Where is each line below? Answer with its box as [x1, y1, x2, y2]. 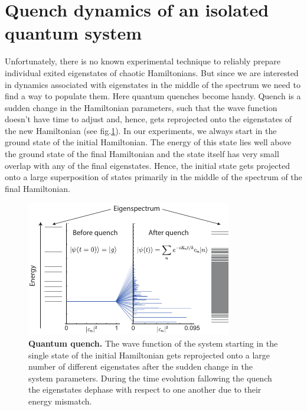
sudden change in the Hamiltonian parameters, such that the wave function [5, 101, 277, 113]
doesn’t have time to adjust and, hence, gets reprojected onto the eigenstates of [5, 113, 292, 125]
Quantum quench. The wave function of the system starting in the [28, 337, 278, 350]
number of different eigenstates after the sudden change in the [28, 360, 253, 373]
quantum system [5, 21, 142, 45]
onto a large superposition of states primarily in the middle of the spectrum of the [5, 171, 302, 183]
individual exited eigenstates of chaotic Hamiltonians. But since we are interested [5, 66, 299, 79]
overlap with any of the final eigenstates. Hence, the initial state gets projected [5, 159, 290, 171]
